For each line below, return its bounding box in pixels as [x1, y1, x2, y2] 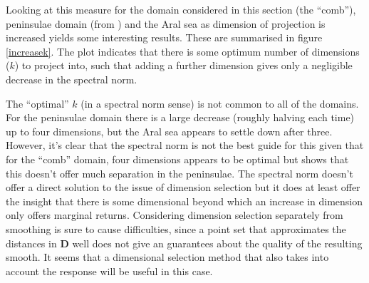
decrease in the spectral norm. [6, 71, 137, 86]
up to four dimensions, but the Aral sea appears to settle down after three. [6, 123, 333, 138]
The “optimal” [6, 96, 69, 110]
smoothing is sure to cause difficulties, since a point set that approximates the [6, 221, 346, 236]
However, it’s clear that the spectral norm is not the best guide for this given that [6, 138, 364, 153]
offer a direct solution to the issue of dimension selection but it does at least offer [6, 180, 360, 195]
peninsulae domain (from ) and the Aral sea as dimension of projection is [6, 16, 326, 31]
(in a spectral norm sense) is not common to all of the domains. [80, 96, 359, 110]
